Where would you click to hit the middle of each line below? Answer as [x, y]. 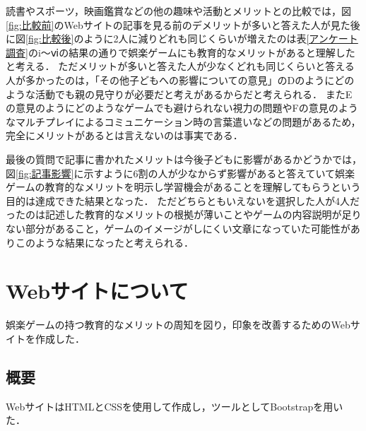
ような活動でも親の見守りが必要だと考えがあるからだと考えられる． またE [179, 94]
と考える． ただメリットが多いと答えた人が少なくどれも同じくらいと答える [180, 66]
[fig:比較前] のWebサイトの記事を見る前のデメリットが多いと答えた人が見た [178, 24]
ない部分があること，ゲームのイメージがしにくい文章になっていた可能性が [178, 228]
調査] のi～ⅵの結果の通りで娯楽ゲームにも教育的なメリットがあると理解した [181, 52]
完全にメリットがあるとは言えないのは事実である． [124, 135]
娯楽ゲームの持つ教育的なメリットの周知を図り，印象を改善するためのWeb [178, 325]
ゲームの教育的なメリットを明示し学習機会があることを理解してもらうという [183, 187]
